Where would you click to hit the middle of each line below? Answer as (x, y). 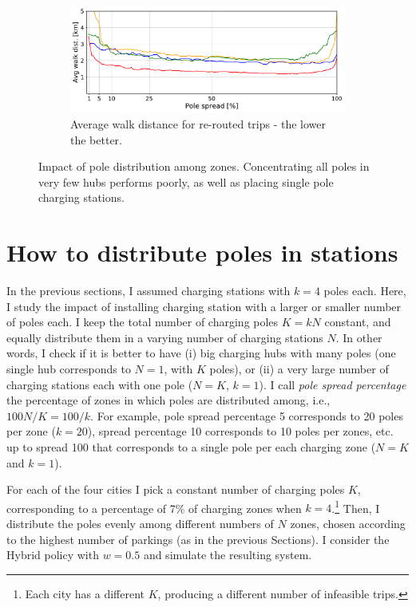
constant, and (358, 322)
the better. (96, 139)
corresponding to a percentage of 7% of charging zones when (154, 508)
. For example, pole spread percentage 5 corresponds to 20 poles (247, 415)
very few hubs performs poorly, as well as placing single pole (186, 181)
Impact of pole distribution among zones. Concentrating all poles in (204, 166)
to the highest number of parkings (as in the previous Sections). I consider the (198, 539)
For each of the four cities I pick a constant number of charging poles (176, 489)
